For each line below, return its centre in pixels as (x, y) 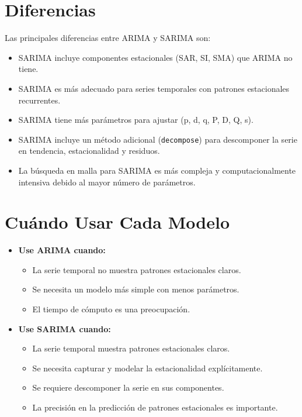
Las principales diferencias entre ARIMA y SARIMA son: (108, 38)
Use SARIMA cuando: (65, 328)
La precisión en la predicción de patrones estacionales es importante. (155, 407)
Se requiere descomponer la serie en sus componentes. (128, 387)
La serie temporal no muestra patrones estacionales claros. (137, 269)
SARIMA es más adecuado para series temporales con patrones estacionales (154, 88)
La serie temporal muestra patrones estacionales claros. (131, 348)
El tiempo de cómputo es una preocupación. (111, 309)
